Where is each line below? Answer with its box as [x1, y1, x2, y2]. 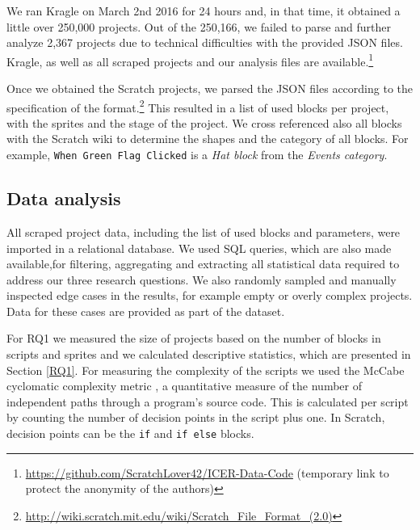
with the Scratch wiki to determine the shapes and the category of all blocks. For [6, 130, 409, 147]
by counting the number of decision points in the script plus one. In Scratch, [6, 409, 385, 426]
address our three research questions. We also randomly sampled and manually [6, 271, 397, 288]
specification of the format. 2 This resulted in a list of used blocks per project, [6, 96, 389, 116]
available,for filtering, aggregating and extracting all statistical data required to [6, 255, 400, 272]
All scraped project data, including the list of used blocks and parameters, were [6, 223, 401, 240]
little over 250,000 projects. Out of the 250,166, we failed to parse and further [6, 18, 391, 35]
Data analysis [6, 186, 121, 211]
